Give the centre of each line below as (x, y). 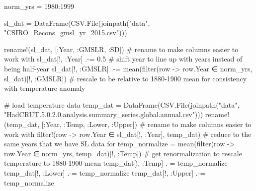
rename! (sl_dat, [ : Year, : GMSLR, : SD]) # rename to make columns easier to (121, 49)
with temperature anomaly (45, 88)
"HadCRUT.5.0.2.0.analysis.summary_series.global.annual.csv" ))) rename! (117, 114)
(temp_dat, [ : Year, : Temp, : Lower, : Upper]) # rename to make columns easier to (128, 124)
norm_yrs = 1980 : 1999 (39, 6)
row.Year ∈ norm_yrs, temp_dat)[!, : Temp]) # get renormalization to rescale (123, 153)
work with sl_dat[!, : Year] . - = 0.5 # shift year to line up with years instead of (123, 59)
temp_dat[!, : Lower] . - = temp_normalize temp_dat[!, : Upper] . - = (105, 172)
